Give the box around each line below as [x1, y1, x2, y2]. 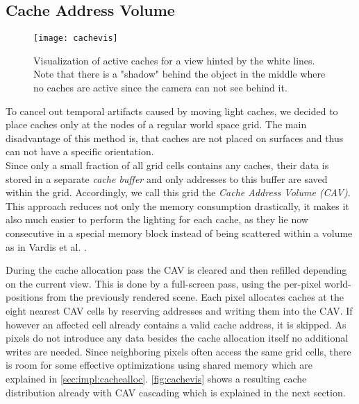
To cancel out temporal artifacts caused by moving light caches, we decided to [6, 103, 338, 118]
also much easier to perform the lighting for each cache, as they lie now [6, 212, 308, 227]
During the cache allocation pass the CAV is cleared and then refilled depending [6, 263, 347, 277]
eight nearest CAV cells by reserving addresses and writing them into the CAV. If [6, 303, 353, 317]
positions [6, 290, 44, 304]
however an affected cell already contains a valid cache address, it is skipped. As [6, 317, 347, 331]
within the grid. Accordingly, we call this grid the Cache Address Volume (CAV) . [6, 185, 351, 200]
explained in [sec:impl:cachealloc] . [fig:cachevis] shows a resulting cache [6, 371, 307, 385]
